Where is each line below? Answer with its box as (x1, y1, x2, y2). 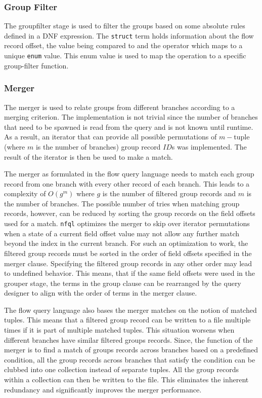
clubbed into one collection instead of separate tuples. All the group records (4, 364, 239, 375)
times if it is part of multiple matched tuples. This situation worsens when (4, 324, 235, 335)
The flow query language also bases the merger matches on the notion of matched (4, 304, 257, 315)
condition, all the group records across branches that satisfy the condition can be (4, 354, 255, 365)
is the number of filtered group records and (102, 188, 236, 199)
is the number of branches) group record (35, 141, 161, 152)
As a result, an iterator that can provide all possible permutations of (4, 131, 217, 142)
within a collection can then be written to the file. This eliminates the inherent (4, 374, 249, 385)
